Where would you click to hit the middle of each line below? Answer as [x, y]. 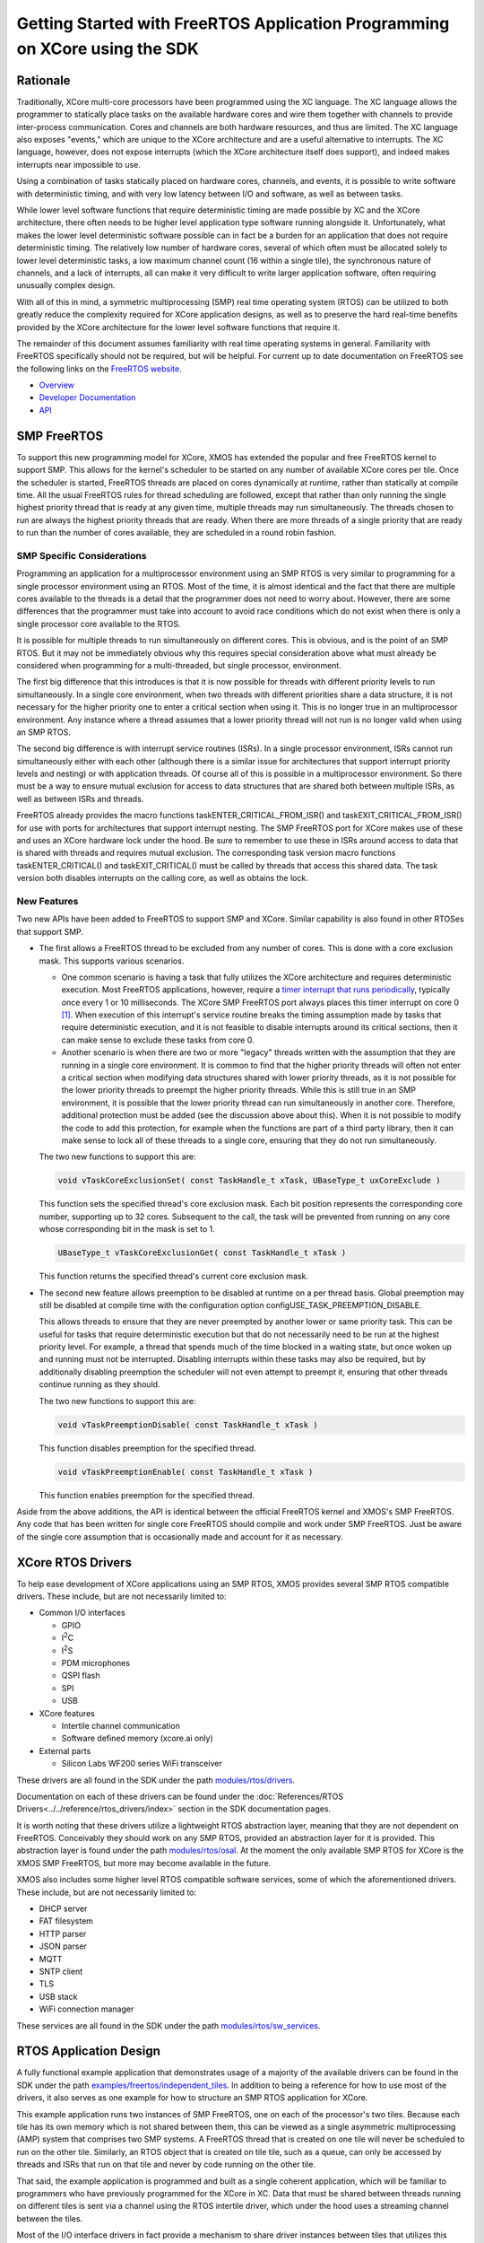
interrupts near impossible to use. [78, 164]
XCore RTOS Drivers [74, 1562]
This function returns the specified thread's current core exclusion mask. [174, 1276]
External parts [65, 1750]
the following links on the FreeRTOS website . [99, 369]
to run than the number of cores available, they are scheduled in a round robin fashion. [177, 533]
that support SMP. [50, 931]
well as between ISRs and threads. [80, 799]
